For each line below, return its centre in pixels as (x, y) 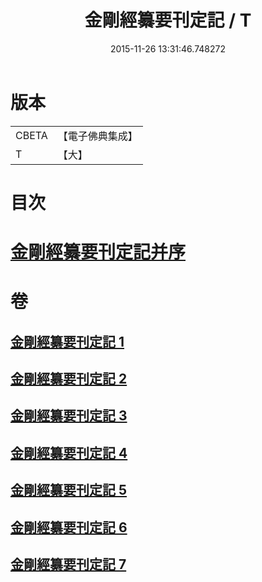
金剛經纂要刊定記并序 (98, 252)
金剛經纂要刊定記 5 (69, 490)
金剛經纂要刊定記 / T (168, 20)
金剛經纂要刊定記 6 (69, 527)
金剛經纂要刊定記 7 (68, 564)
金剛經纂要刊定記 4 (69, 452)
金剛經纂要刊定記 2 (69, 379)
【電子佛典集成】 (97, 136)
